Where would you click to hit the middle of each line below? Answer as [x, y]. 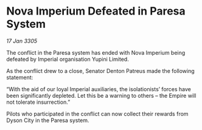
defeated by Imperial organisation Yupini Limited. [68, 59]
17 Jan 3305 [22, 41]
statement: [20, 77]
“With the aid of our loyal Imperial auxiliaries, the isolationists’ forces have [99, 89]
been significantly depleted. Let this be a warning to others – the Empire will [101, 95]
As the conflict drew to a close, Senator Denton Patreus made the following [100, 70]
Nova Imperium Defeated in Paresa [96, 11]
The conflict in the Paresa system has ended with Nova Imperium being [96, 52]
